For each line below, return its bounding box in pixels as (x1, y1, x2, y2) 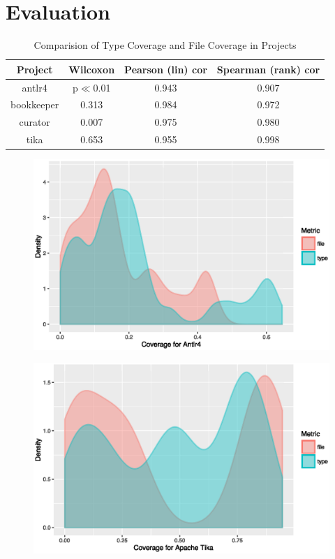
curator (19, 115, 50, 129)
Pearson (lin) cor (124, 61, 207, 76)
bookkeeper (10, 97, 59, 112)
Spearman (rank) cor (216, 61, 320, 76)
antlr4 (22, 80, 47, 94)
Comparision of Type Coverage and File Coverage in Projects (33, 38, 297, 52)
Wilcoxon (68, 61, 115, 76)
